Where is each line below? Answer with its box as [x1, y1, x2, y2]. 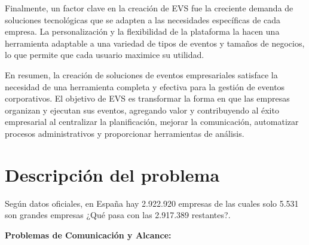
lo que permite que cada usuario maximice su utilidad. [5, 48, 204, 61]
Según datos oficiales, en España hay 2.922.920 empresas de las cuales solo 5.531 [5, 197, 299, 209]
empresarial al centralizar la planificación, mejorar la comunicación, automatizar [5, 115, 299, 128]
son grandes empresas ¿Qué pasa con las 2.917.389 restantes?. [5, 209, 231, 221]
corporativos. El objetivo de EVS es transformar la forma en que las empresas [5, 92, 290, 105]
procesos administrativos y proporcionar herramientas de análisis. [5, 127, 244, 139]
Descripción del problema [5, 162, 220, 186]
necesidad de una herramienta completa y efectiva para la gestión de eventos [5, 80, 285, 93]
